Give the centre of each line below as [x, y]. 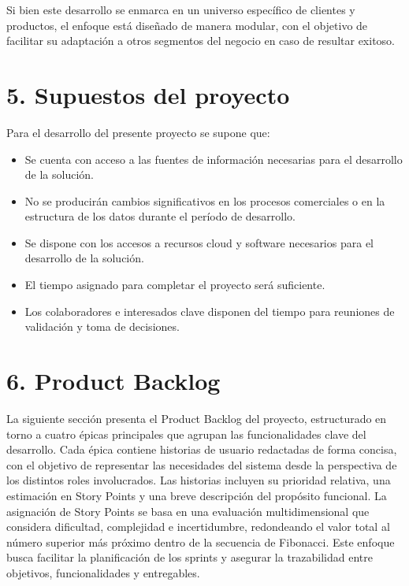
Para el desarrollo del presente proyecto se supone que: [138, 132]
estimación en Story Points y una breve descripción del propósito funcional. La [197, 495]
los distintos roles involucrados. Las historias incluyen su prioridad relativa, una [199, 480]
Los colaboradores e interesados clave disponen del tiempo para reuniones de [210, 311]
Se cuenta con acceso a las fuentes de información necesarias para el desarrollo [214, 159]
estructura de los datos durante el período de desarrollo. [160, 216]
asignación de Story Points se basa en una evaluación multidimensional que [188, 511]
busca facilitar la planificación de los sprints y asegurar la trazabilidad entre [190, 557]
